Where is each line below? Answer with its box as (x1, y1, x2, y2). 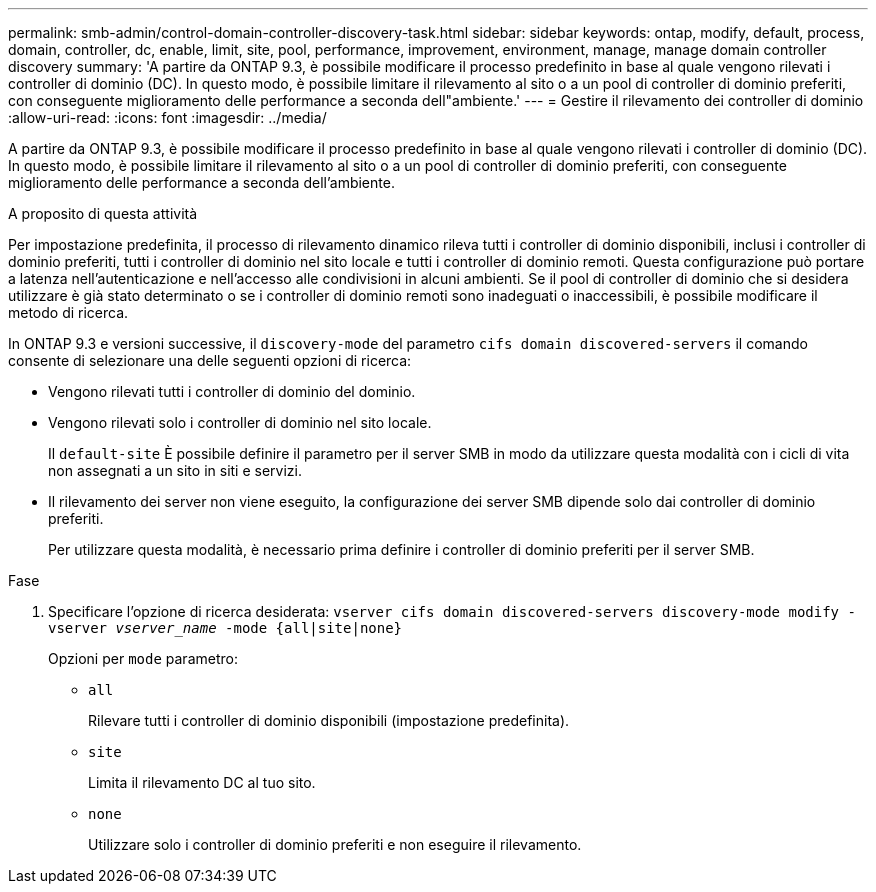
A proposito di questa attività (8, 205, 198, 222)
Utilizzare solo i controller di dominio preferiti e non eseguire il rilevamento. (88, 836, 582, 853)
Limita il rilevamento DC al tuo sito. (88, 774, 316, 791)
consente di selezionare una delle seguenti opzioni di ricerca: (8, 352, 412, 369)
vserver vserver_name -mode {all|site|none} (48, 620, 403, 636)
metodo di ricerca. (8, 304, 129, 321)
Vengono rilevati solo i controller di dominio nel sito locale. (48, 414, 432, 431)
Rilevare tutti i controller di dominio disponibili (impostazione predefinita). (88, 712, 570, 729)
